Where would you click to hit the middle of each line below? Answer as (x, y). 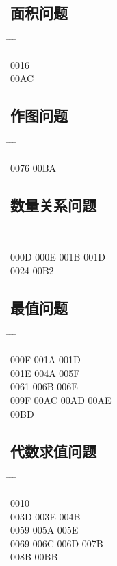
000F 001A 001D (45, 360)
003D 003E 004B (45, 516)
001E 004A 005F (45, 373)
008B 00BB (34, 557)
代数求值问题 (53, 451)
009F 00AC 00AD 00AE (61, 400)
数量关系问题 (53, 204)
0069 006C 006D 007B (57, 543)
